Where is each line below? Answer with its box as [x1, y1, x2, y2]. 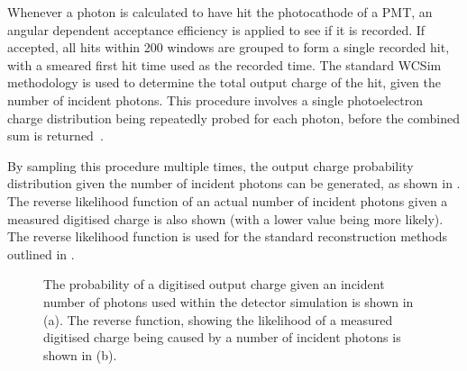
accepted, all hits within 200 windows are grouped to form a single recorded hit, [7, 38, 450, 57]
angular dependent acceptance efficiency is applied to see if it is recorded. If [7, 20, 426, 39]
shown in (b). [43, 345, 117, 364]
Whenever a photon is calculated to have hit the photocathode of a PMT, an [7, 3, 433, 21]
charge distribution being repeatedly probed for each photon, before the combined [7, 108, 461, 127]
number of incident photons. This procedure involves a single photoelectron [7, 90, 423, 109]
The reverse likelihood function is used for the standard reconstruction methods [7, 227, 447, 246]
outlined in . [7, 244, 75, 263]
